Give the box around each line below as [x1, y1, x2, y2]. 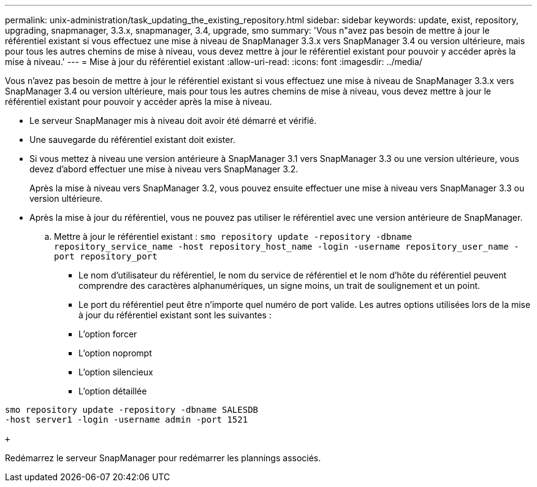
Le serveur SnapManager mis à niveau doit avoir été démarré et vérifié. [29, 115, 317, 126]
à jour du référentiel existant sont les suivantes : [78, 310, 272, 320]
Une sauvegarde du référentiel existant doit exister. [29, 134, 235, 145]
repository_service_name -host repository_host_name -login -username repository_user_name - [54, 242, 519, 251]
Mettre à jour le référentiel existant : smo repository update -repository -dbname [54, 231, 412, 242]
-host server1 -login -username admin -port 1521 [5, 415, 248, 424]
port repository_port [54, 251, 158, 261]
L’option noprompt [78, 348, 152, 358]
